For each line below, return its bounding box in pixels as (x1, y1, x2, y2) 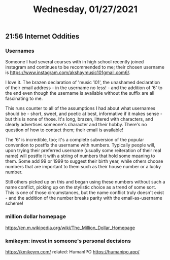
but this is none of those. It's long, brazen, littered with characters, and (5, 116, 153, 122)
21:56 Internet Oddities (5, 32, 80, 41)
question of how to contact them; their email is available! (5, 127, 123, 133)
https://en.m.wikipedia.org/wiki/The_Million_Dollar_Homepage (5, 225, 135, 231)
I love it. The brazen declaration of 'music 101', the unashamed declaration (5, 80, 160, 86)
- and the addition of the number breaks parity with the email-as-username (5, 195, 162, 201)
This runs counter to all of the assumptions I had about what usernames (5, 105, 156, 112)
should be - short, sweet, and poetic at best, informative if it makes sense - (5, 110, 162, 117)
